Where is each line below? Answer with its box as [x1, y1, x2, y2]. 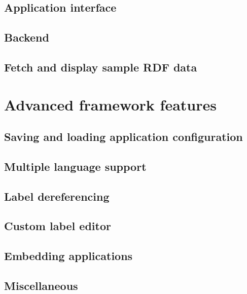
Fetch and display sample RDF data [4, 59, 197, 75]
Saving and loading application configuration [4, 129, 243, 144]
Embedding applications [4, 248, 133, 264]
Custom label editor [4, 218, 111, 234]
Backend [4, 29, 49, 45]
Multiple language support [4, 158, 147, 174]
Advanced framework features [4, 94, 217, 115]
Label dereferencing [4, 188, 110, 204]
